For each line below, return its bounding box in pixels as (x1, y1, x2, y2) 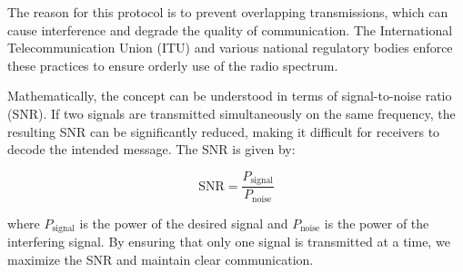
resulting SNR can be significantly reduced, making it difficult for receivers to (7, 121, 440, 141)
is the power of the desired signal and (79, 213, 288, 232)
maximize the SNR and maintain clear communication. (7, 249, 314, 268)
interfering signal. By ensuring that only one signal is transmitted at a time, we (7, 232, 450, 251)
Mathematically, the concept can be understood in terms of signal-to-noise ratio (7, 86, 452, 105)
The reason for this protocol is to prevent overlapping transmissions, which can (7, 3, 448, 21)
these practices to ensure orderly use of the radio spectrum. (7, 55, 338, 74)
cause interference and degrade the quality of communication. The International (7, 20, 453, 39)
